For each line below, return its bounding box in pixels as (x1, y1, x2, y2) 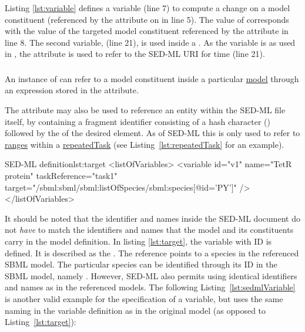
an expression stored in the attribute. (5, 84, 139, 96)
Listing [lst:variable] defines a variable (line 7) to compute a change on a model (5, 2, 290, 13)
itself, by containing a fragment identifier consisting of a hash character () (5, 115, 270, 127)
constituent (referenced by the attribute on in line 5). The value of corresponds (5, 13, 289, 25)
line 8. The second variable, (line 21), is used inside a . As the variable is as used (5, 36, 296, 48)
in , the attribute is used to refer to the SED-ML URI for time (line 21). (5, 48, 265, 60)
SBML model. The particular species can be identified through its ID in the (5, 258, 277, 270)
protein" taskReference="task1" (5, 170, 118, 182)
